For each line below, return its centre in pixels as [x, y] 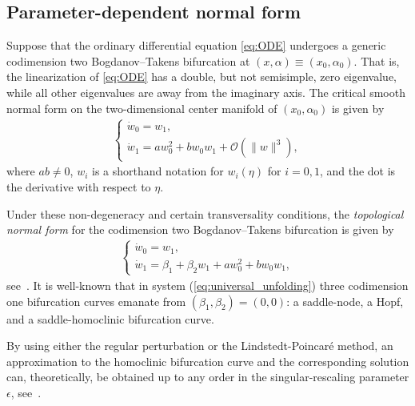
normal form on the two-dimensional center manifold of [142, 108]
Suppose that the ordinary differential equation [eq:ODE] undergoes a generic [196, 45]
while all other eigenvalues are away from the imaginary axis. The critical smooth [206, 92]
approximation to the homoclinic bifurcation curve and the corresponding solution [208, 361]
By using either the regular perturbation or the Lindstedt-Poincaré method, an [200, 346]
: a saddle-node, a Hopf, [345, 301]
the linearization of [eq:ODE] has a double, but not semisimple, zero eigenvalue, [202, 76]
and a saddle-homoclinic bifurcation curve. [110, 318]
